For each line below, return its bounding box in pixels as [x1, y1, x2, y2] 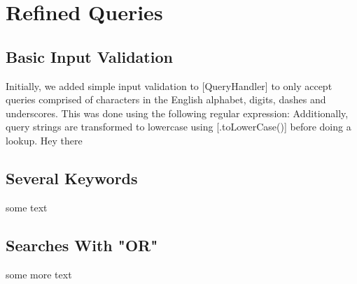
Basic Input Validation [6, 45, 173, 67]
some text [6, 200, 48, 214]
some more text [6, 267, 72, 281]
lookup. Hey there [6, 133, 83, 147]
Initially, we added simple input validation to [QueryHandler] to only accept [6, 78, 332, 93]
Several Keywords [6, 167, 138, 188]
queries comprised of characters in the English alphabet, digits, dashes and [6, 92, 326, 107]
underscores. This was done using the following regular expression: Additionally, [6, 105, 349, 120]
